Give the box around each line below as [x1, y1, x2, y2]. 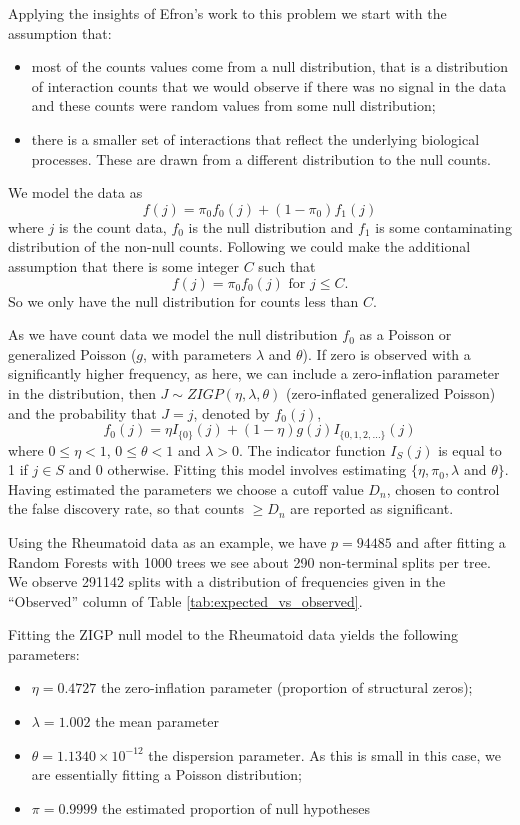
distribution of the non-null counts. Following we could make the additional [8, 236, 471, 257]
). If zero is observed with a [302, 343, 471, 364]
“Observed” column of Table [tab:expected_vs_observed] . [8, 590, 363, 611]
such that [258, 255, 316, 276]
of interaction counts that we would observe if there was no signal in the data [31, 75, 507, 96]
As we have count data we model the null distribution [8, 324, 338, 345]
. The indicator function [238, 439, 386, 460]
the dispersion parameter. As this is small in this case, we [148, 744, 501, 765]
